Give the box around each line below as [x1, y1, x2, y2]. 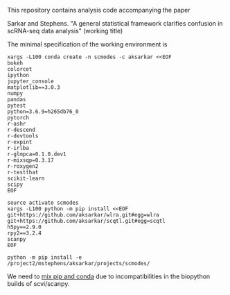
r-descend [7, 126, 36, 133]
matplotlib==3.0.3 [7, 84, 60, 91]
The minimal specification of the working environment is [7, 40, 168, 48]
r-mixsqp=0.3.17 [7, 157, 54, 164]
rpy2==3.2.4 [7, 230, 42, 237]
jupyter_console [7, 78, 54, 85]
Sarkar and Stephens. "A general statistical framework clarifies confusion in [7, 19, 223, 27]
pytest [7, 102, 26, 109]
